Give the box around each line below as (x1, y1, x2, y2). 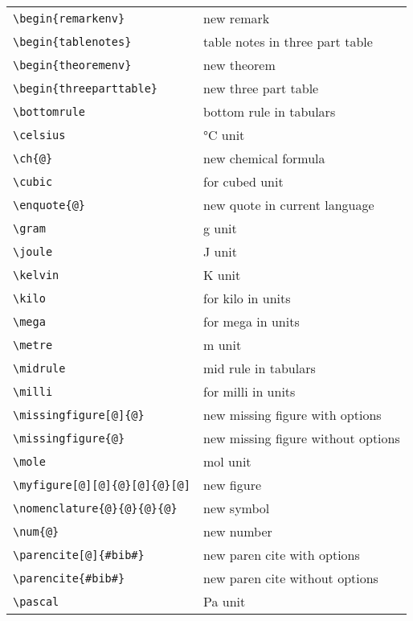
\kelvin (13, 268, 59, 282)
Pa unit (202, 592, 246, 611)
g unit (202, 219, 237, 237)
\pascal (13, 594, 59, 608)
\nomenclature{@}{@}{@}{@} (13, 501, 178, 515)
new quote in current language (202, 195, 374, 214)
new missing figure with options (202, 405, 382, 424)
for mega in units (202, 312, 300, 331)
